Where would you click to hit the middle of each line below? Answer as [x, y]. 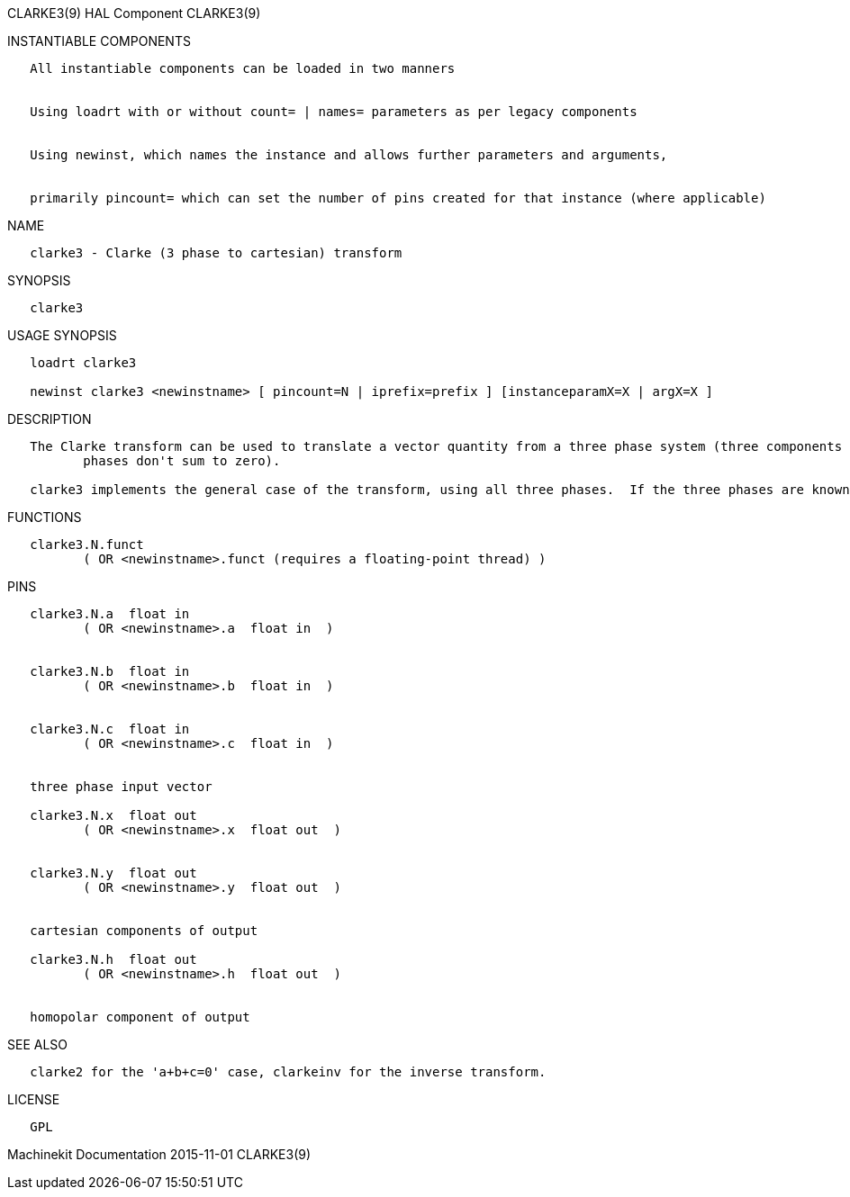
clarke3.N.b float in [110, 671]
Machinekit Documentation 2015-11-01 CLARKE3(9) [159, 1154]
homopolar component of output [140, 1017]
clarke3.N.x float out [113, 815]
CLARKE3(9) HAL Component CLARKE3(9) [134, 13]
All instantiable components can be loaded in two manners [243, 68]
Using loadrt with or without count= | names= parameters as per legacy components [334, 112]
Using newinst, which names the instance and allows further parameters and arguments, [349, 155]
